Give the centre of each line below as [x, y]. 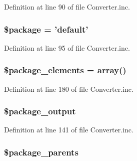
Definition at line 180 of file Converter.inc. [69, 89]
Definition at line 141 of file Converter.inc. [69, 130]
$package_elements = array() [65, 70]
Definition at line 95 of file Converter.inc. [67, 47]
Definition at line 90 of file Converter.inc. [67, 7]
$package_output [40, 111]
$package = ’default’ [46, 29]
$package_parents [41, 152]
